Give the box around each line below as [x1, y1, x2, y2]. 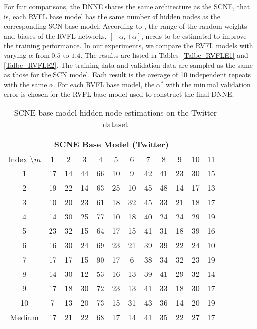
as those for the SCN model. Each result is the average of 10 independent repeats [4, 69, 251, 80]
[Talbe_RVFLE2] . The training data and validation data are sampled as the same [4, 59, 253, 70]
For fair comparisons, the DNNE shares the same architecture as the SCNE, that [4, 1, 250, 11]
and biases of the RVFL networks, [4, 30, 107, 41]
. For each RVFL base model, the [53, 79, 154, 89]
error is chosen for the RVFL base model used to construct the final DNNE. [4, 89, 234, 99]
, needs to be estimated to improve [141, 30, 247, 41]
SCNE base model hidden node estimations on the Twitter [14, 107, 217, 118]
